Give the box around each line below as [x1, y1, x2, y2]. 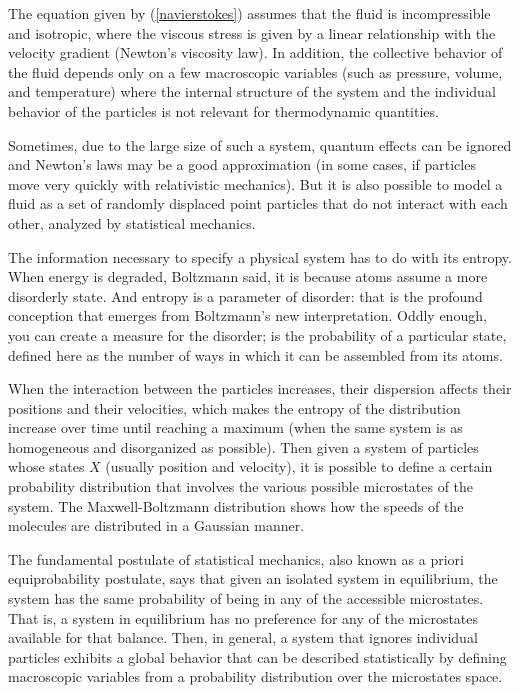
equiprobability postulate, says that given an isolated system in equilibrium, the [8, 568, 498, 589]
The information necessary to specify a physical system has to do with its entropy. [8, 246, 512, 267]
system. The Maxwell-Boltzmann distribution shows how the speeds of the [8, 495, 464, 516]
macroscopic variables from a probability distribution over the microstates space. [8, 666, 503, 687]
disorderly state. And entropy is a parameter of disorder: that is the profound [8, 285, 483, 306]
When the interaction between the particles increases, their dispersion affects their [8, 378, 512, 399]
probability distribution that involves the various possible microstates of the [8, 476, 474, 497]
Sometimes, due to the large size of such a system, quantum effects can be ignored [8, 134, 512, 155]
